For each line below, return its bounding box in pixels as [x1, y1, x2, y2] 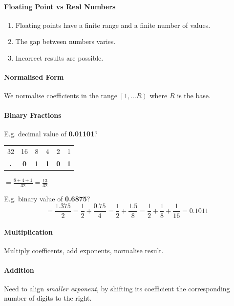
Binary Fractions [4, 109, 62, 120]
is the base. [177, 90, 211, 101]
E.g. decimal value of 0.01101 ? [4, 128, 98, 138]
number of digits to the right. [4, 293, 92, 303]
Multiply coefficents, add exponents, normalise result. [4, 245, 164, 256]
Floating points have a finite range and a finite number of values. [15, 20, 211, 30]
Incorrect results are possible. [15, 52, 104, 63]
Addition [4, 264, 34, 275]
